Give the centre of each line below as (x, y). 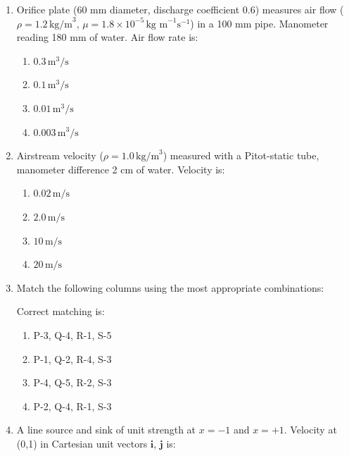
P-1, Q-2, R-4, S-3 (72, 358)
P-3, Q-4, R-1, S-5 (72, 334)
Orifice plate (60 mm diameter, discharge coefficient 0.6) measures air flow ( (180, 9)
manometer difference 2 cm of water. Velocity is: (121, 169)
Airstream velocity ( (60, 155)
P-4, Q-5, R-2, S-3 (72, 382)
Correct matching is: (61, 311)
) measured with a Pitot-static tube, (241, 155)
